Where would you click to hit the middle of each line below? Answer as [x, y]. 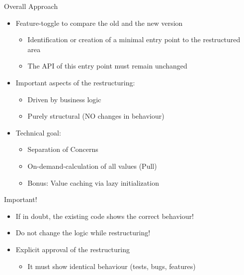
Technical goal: [38, 132]
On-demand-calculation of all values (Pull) [92, 166]
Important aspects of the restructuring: [75, 82]
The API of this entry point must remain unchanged [107, 66]
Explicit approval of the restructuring [73, 249]
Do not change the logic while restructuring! [83, 233]
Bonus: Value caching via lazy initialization [93, 182]
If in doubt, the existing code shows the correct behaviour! [105, 216]
